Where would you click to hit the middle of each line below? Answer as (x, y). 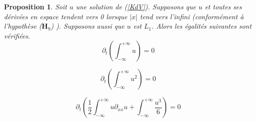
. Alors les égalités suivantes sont (201, 26)
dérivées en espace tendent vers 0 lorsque (66, 16)
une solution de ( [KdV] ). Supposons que (136, 6)
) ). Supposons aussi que (88, 26)
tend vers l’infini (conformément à (192, 16)
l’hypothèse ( (23, 26)
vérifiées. (17, 35)
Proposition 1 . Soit (36, 6)
